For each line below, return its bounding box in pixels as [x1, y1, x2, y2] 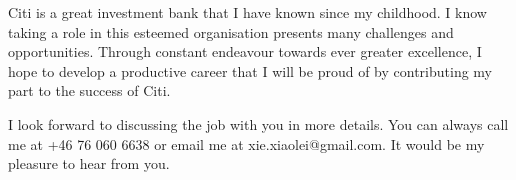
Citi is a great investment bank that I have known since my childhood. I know [8, 2, 487, 22]
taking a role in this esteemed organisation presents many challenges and [8, 21, 454, 42]
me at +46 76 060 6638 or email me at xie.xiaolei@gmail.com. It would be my [8, 133, 485, 154]
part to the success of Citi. [8, 80, 171, 101]
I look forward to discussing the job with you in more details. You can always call [8, 113, 509, 134]
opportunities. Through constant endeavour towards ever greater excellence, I [8, 41, 482, 62]
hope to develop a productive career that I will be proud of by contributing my [8, 60, 493, 81]
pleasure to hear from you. [8, 153, 170, 174]
